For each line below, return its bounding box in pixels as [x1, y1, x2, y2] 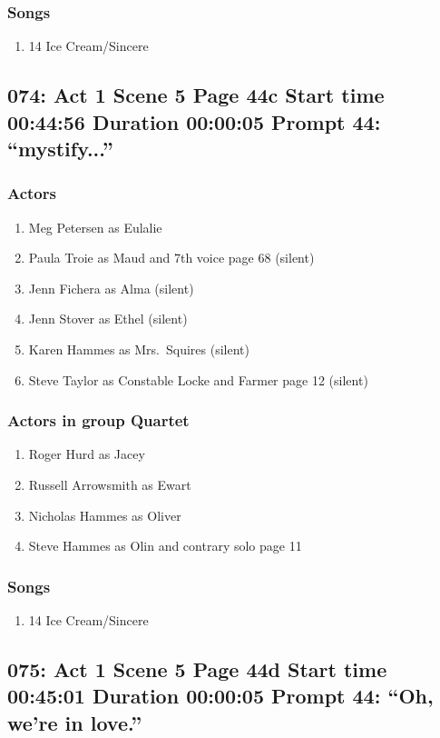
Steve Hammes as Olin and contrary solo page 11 [28, 536, 302, 555]
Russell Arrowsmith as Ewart [28, 474, 191, 494]
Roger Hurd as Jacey [28, 444, 145, 464]
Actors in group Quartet [7, 409, 190, 432]
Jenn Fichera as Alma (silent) [28, 278, 194, 297]
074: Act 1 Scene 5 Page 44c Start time [7, 81, 385, 109]
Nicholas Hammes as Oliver [28, 505, 181, 524]
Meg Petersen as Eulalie [28, 217, 162, 236]
